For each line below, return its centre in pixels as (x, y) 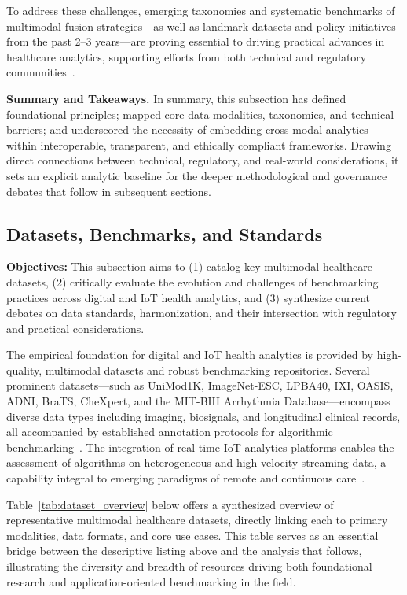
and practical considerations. (75, 328)
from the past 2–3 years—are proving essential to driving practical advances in (196, 41)
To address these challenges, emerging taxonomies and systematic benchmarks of (201, 10)
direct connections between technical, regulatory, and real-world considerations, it (203, 160)
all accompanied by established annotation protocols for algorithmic (170, 432)
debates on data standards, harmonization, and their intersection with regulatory (202, 313)
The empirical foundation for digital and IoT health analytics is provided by (190, 355)
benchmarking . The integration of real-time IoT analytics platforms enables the (200, 447)
